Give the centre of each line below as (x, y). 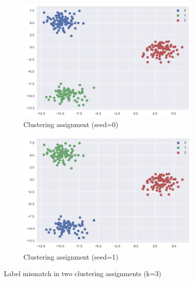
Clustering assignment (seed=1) (71, 257)
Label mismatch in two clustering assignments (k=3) (83, 273)
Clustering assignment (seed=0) (71, 124)
